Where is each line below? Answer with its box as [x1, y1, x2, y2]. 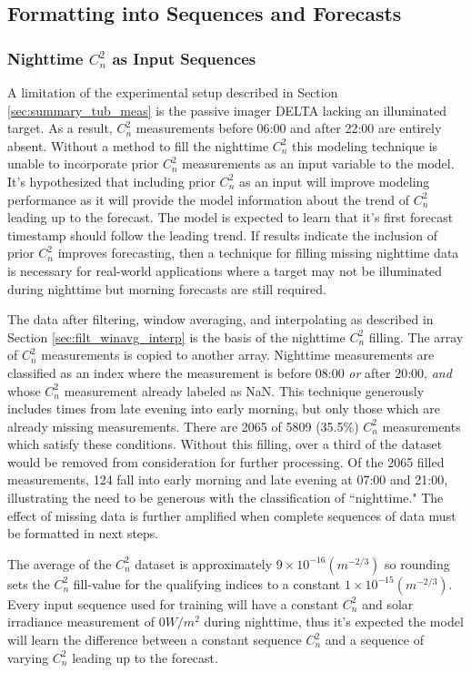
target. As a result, [7, 118, 113, 138]
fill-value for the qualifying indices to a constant [73, 574, 341, 593]
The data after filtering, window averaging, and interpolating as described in [7, 310, 434, 329]
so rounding [385, 554, 450, 573]
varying [7, 648, 49, 667]
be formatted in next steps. [7, 524, 159, 543]
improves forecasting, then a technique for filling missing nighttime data [57, 243, 459, 262]
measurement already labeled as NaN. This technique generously [64, 381, 425, 400]
